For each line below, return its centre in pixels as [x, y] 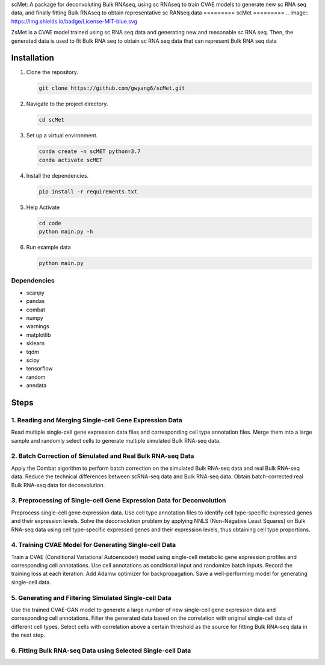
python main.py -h [66, 232]
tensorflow [40, 369]
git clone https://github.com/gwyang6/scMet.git [112, 88]
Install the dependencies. [57, 175]
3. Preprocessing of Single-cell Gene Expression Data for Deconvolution [119, 501]
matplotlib [39, 335]
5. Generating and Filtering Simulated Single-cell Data [91, 598]
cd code [50, 223]
